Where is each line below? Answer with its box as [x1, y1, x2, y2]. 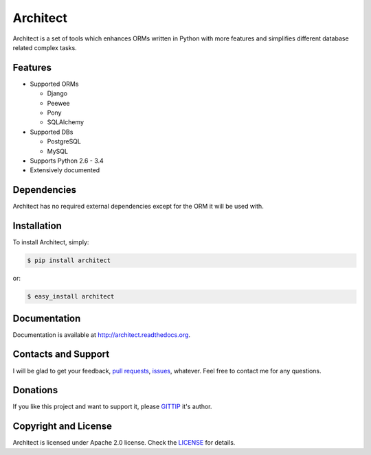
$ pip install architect [27, 257, 111, 264]
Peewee [47, 99, 70, 107]
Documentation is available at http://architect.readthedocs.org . [12, 330, 191, 339]
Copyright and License [12, 421, 113, 432]
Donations [12, 384, 58, 396]
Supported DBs [30, 128, 74, 136]
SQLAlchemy [47, 118, 85, 126]
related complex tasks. [12, 43, 77, 51]
